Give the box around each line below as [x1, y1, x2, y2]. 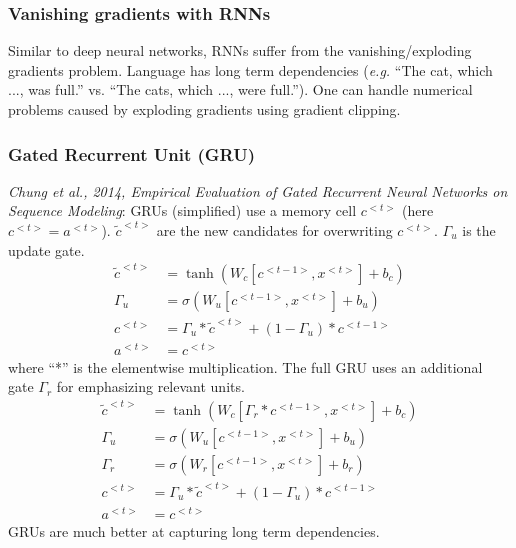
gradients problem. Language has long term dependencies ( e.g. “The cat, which [8, 59, 493, 80]
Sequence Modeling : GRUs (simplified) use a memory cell [8, 200, 357, 221]
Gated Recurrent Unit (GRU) [8, 141, 255, 166]
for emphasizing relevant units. [56, 376, 245, 397]
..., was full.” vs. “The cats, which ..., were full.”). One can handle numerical [8, 79, 473, 100]
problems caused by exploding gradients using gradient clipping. [8, 99, 401, 119]
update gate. [8, 239, 85, 260]
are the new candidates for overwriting [156, 220, 393, 240]
